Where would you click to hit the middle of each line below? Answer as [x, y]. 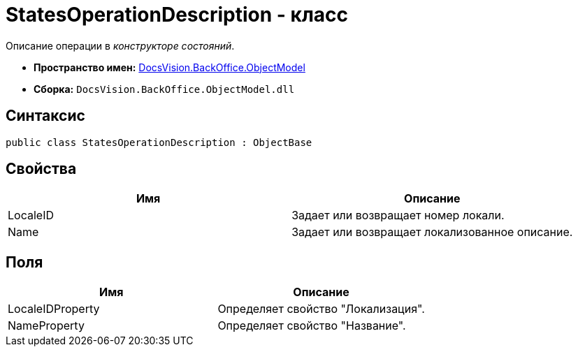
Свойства [41, 169]
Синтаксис [45, 116]
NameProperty [46, 326]
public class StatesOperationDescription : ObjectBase [159, 142]
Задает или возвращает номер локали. [398, 215]
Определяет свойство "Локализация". [321, 309]
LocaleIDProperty [54, 309]
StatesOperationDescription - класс [177, 15]
